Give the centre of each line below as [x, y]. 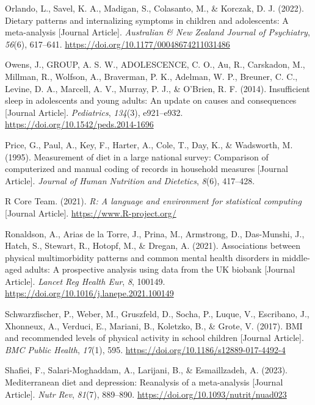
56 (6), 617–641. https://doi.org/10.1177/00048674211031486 [118, 44]
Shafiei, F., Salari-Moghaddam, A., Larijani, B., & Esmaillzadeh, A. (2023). [147, 370]
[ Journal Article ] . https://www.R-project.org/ [91, 213]
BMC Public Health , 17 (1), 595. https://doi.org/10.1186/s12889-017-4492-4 [145, 349]
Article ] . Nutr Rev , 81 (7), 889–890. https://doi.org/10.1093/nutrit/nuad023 [146, 394]
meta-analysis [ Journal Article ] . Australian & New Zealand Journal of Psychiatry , [157, 32]
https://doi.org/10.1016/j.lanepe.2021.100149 [89, 293]
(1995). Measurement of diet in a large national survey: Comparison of [137, 156]
